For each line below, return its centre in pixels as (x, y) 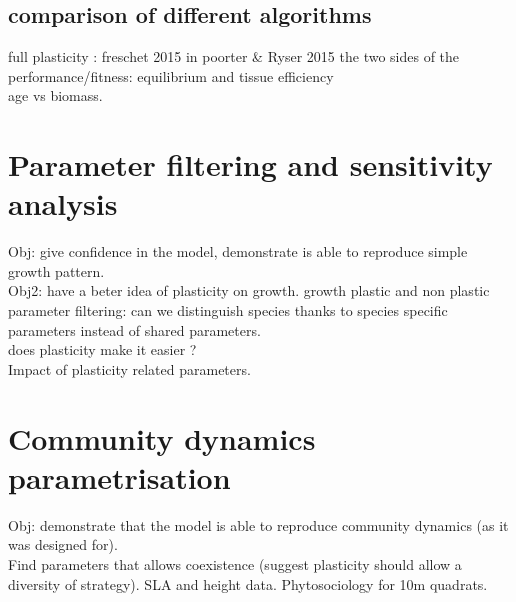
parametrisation (119, 476)
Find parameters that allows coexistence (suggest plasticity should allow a (235, 563)
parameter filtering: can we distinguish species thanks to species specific (228, 310)
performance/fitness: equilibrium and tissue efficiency (171, 75)
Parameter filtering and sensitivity (250, 164)
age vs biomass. (55, 95)
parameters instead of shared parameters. (134, 329)
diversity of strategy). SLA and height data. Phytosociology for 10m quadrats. (248, 583)
